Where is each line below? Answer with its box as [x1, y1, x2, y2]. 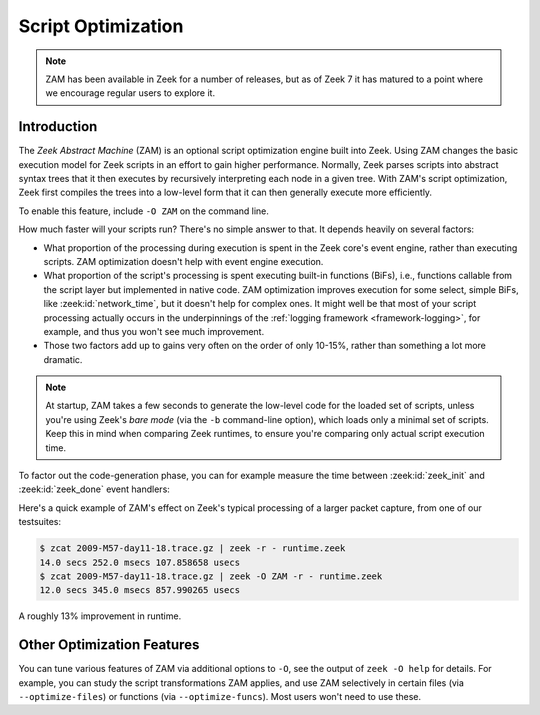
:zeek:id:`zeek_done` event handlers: [18, 483, 170, 495]
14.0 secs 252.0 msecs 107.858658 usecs [39, 556, 240, 568]
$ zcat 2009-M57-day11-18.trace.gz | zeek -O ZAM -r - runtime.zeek [39, 570, 383, 582]
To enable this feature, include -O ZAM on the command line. [18, 205, 270, 217]
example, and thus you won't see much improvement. [43, 325, 265, 337]
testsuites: [18, 516, 62, 528]
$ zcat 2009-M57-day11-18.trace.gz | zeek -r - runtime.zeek [39, 543, 346, 554]
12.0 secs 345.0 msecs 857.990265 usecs [39, 585, 240, 596]
